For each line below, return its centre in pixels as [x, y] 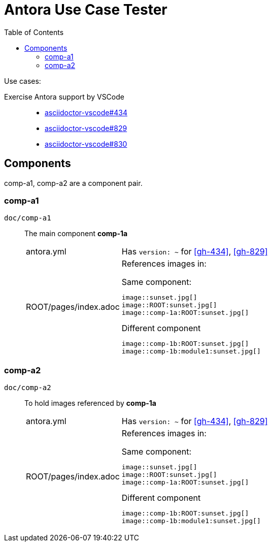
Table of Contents [34, 32]
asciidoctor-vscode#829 [86, 128]
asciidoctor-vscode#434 [86, 112]
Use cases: [23, 81]
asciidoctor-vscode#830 [86, 144]
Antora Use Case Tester [86, 10]
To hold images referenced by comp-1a [90, 403]
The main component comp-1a [76, 234]
